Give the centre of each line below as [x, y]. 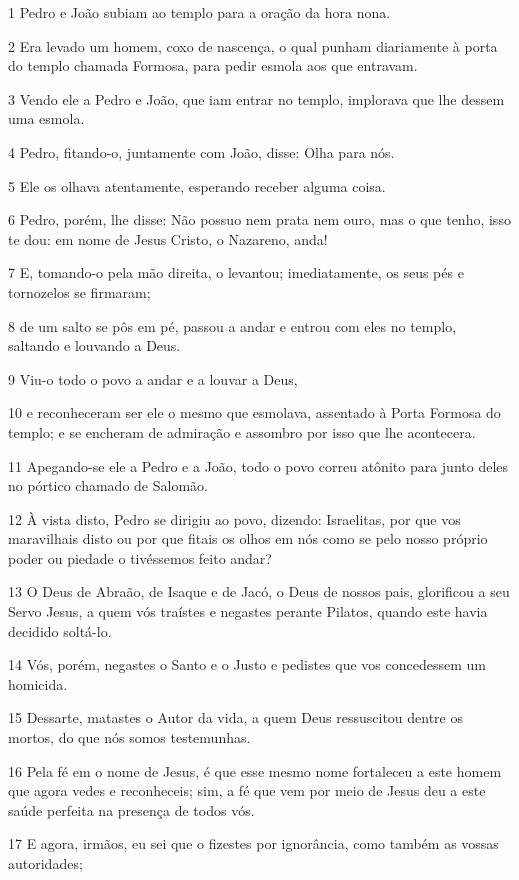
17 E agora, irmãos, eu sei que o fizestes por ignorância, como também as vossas [253, 843]
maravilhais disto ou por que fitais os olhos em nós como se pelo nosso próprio [248, 538]
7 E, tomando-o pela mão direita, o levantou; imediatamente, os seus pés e [236, 272]
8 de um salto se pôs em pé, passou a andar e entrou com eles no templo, [232, 325]
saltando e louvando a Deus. [94, 345]
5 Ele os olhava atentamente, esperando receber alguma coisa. [197, 185]
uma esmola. [46, 118]
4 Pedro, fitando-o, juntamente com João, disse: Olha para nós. [201, 151]
